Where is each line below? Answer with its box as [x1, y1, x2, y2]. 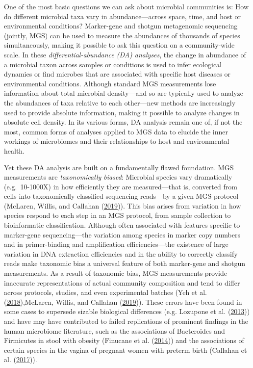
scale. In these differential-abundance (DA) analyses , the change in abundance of [4, 49, 246, 59]
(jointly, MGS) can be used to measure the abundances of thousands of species [4, 30, 240, 40]
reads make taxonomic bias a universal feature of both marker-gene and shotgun [4, 258, 246, 268]
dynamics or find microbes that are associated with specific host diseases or [4, 69, 231, 79]
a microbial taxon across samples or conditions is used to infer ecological [4, 59, 222, 69]
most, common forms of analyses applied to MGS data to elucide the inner [4, 126, 228, 136]
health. [4, 145, 25, 156]
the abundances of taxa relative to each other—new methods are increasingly [4, 97, 236, 107]
